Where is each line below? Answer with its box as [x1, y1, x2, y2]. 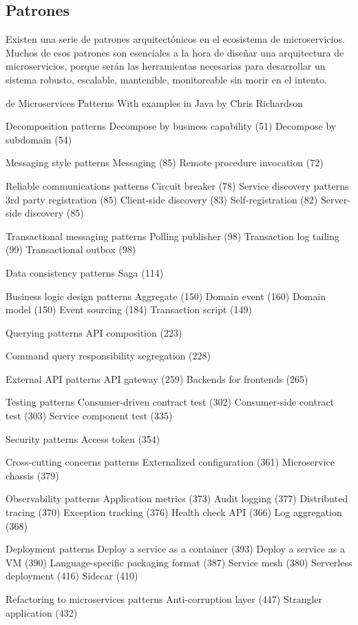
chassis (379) [6, 468, 59, 482]
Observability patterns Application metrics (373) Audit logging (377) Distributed [6, 491, 348, 506]
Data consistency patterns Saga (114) [6, 265, 164, 279]
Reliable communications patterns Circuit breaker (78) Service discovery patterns [6, 178, 349, 192]
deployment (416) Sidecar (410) [6, 568, 138, 583]
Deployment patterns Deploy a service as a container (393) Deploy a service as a [6, 542, 345, 556]
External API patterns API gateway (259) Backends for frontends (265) [6, 371, 308, 386]
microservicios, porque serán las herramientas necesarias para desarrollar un [6, 59, 326, 73]
